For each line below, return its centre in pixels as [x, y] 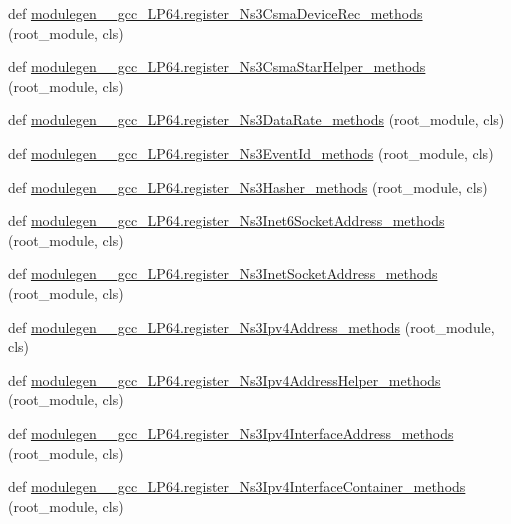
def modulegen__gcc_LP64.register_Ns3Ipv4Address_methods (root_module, [251, 326]
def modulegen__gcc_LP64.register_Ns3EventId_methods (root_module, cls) [251, 152]
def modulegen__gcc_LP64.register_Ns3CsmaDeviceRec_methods [215, 13]
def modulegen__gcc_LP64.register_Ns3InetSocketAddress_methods [223, 273]
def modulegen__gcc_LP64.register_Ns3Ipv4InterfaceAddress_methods [231, 432]
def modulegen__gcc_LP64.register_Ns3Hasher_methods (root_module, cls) [248, 186]
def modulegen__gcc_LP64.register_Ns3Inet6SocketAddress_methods [226, 220]
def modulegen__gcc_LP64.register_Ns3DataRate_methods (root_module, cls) [256, 119]
